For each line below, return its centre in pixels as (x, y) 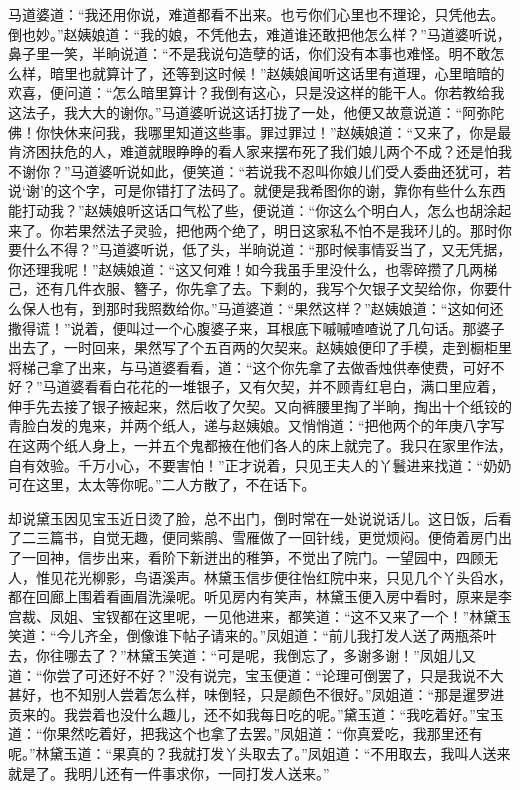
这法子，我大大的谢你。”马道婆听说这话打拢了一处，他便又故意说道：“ (235, 111)
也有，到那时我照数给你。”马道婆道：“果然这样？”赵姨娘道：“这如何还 (276, 307)
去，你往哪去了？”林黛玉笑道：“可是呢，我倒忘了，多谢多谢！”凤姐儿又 (242, 655)
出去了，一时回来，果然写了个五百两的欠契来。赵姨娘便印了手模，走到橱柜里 (260, 347)
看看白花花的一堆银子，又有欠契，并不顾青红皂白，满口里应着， (294, 386)
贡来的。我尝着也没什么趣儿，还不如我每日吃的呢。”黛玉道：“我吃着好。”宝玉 (256, 713)
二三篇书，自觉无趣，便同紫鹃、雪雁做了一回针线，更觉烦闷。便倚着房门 (259, 537)
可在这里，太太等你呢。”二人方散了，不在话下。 (162, 484)
